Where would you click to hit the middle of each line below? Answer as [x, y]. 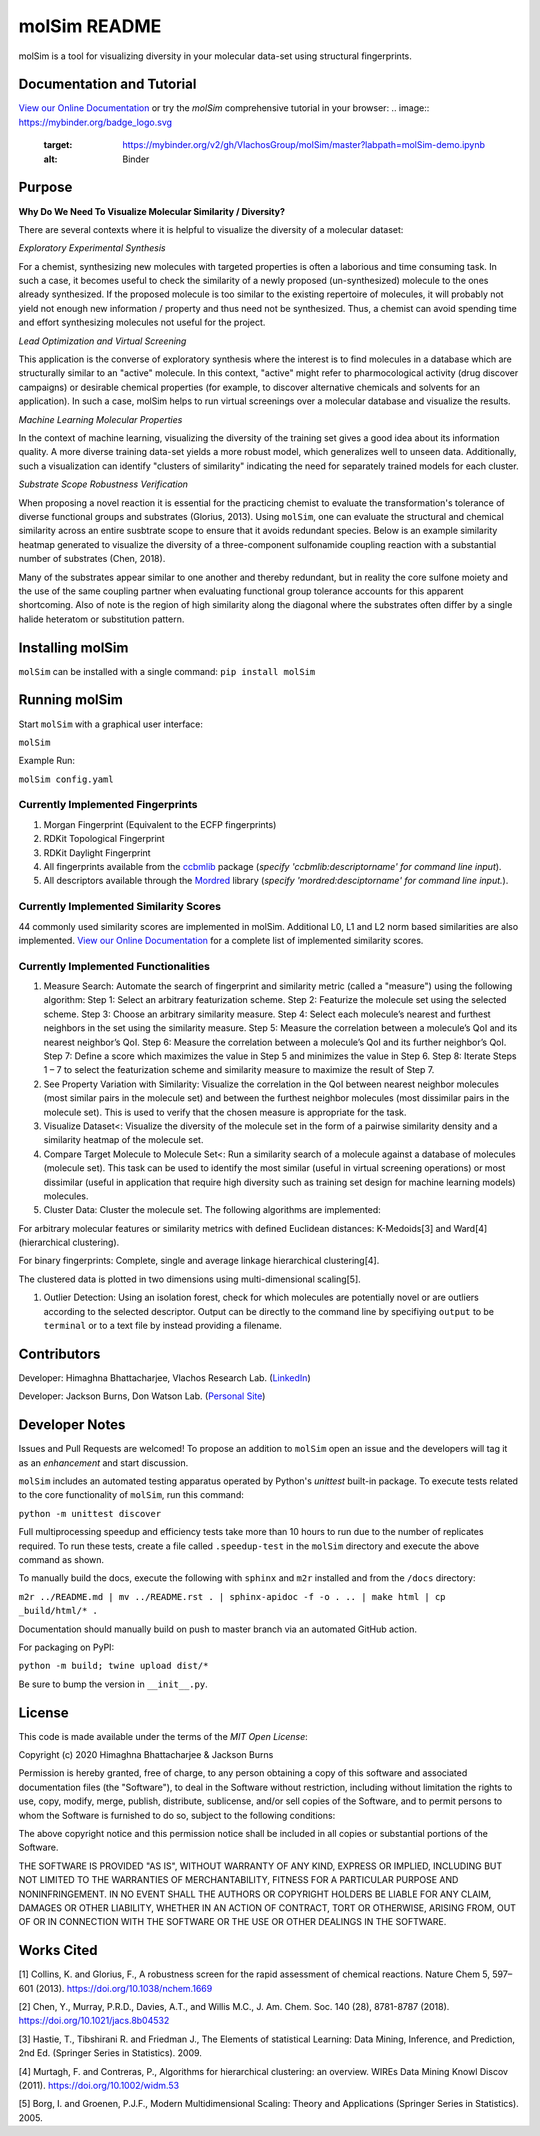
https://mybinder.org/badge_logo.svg [95, 122]
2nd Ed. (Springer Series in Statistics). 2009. [110, 2053]
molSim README [90, 26]
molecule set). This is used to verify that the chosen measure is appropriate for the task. [225, 1112]
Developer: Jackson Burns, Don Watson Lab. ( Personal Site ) [142, 1396]
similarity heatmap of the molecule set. [123, 1140]
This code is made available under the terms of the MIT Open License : [163, 1736]
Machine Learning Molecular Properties [100, 419]
